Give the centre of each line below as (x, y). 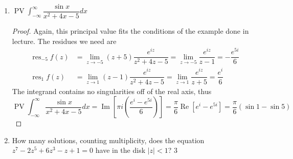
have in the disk (120, 150)
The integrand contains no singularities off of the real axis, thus (112, 91)
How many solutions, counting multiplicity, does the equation (108, 140)
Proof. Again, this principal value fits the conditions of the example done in (130, 31)
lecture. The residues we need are (64, 41)
